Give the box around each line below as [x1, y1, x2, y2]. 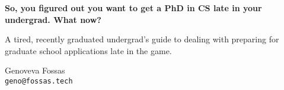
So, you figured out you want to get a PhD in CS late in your [5, 2, 262, 14]
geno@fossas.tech [5, 76, 73, 85]
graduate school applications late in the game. [5, 44, 172, 56]
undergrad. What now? [5, 13, 101, 25]
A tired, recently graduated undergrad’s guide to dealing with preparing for [5, 33, 279, 45]
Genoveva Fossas [5, 64, 65, 76]
